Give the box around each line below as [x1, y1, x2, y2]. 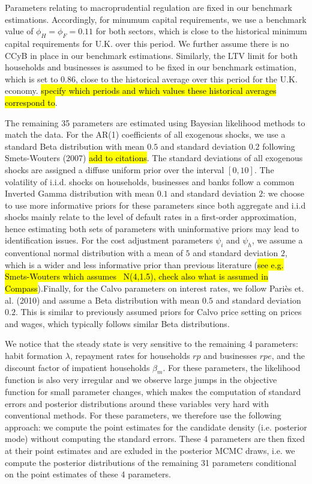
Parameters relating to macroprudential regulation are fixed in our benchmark [5, 1, 292, 13]
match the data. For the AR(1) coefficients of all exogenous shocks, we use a [5, 128, 286, 141]
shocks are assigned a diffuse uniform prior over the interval [5, 163, 224, 176]
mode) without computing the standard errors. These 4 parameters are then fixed [5, 432, 305, 445]
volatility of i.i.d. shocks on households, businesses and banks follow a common [5, 175, 295, 188]
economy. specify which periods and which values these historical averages [5, 84, 277, 97]
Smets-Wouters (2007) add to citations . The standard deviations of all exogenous [5, 152, 303, 164]
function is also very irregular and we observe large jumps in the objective [5, 373, 277, 386]
